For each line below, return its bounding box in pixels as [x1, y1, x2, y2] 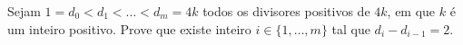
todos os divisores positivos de [202, 2, 370, 20]
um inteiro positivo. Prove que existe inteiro [7, 19, 251, 38]
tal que [331, 19, 370, 38]
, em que [387, 2, 436, 20]
